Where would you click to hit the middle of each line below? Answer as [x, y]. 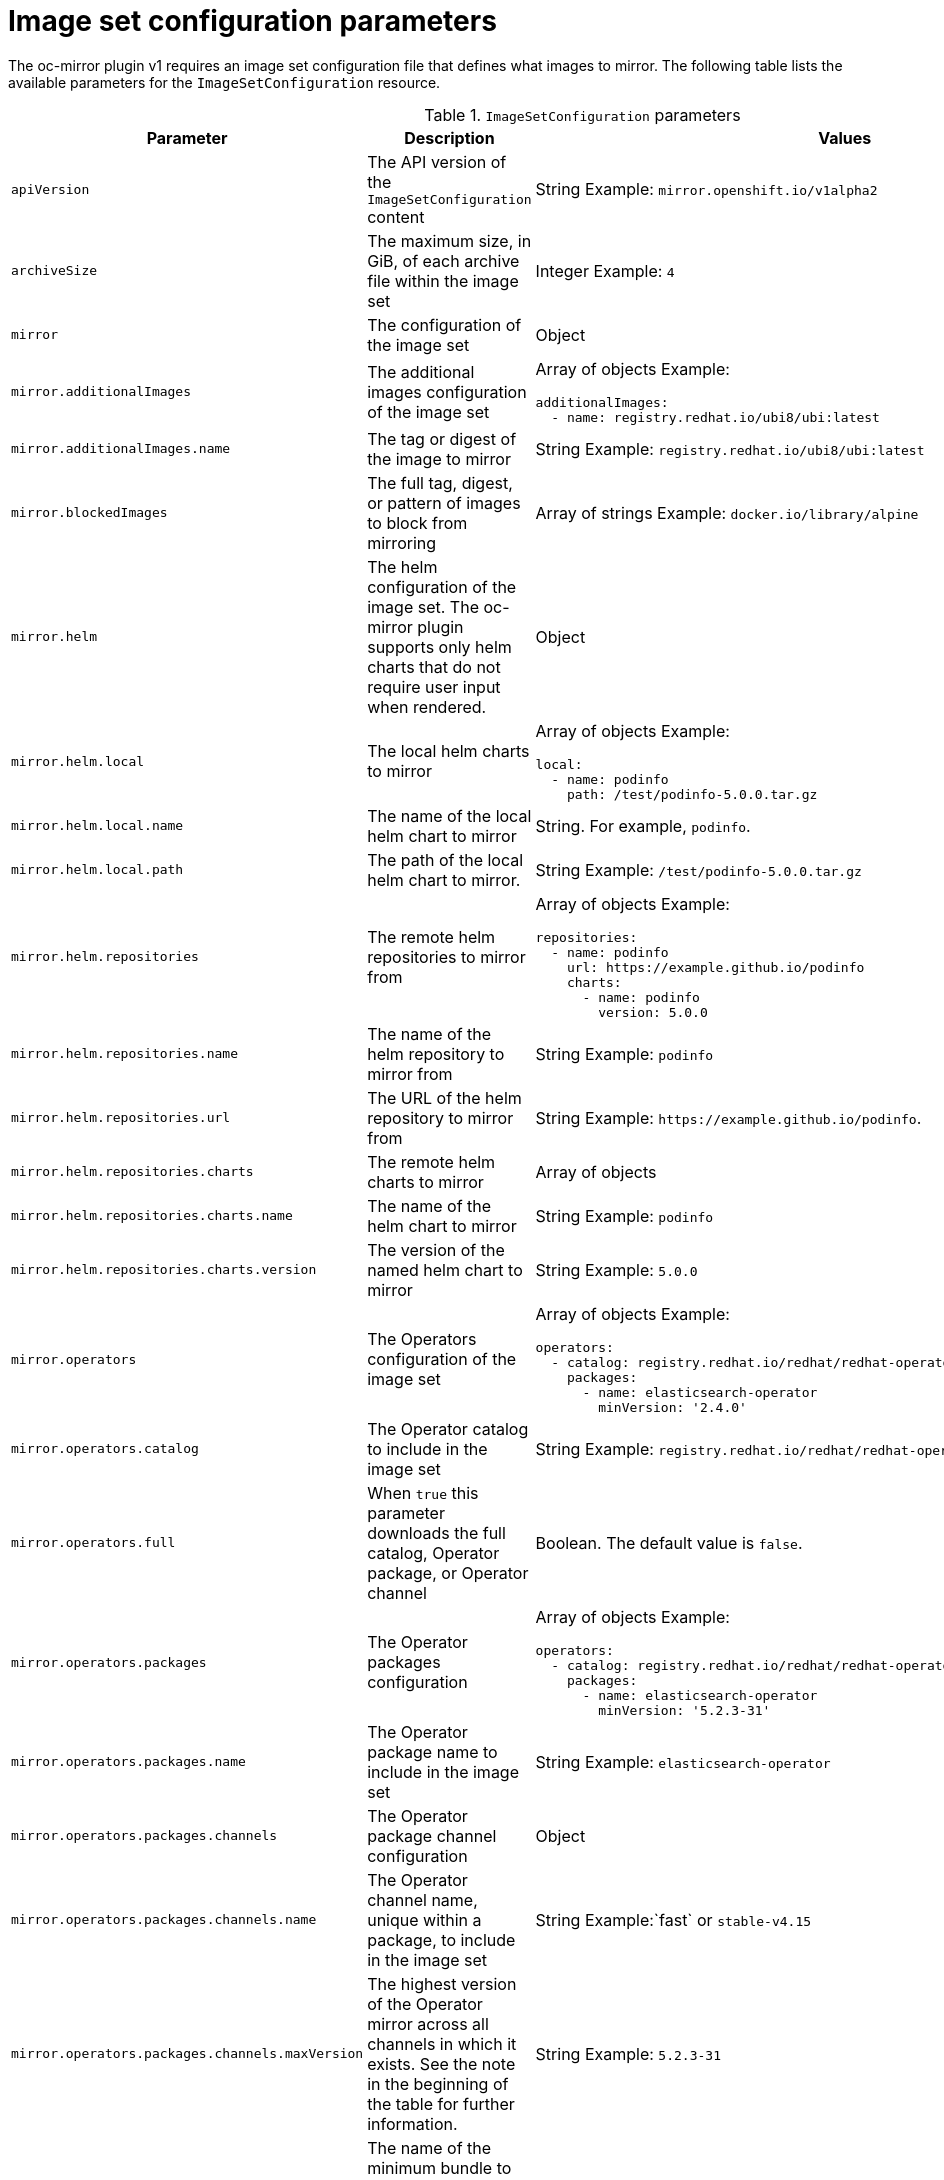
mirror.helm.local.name [97, 826]
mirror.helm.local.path [97, 870]
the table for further [441, 2103]
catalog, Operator [433, 1552]
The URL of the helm [444, 1097]
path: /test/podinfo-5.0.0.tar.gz [692, 794]
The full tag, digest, [440, 482]
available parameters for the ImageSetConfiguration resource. [224, 82]
